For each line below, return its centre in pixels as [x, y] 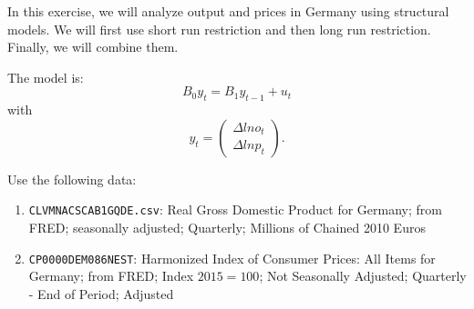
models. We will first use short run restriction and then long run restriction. [219, 29]
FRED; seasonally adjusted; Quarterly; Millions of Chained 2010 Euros [227, 228]
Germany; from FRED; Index [111, 276]
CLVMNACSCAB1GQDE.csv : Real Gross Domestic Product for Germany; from [235, 209]
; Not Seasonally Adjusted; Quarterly [363, 276]
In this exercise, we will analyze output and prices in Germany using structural [228, 11]
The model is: [46, 77]
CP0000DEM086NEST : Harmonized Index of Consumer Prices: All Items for [232, 258]
